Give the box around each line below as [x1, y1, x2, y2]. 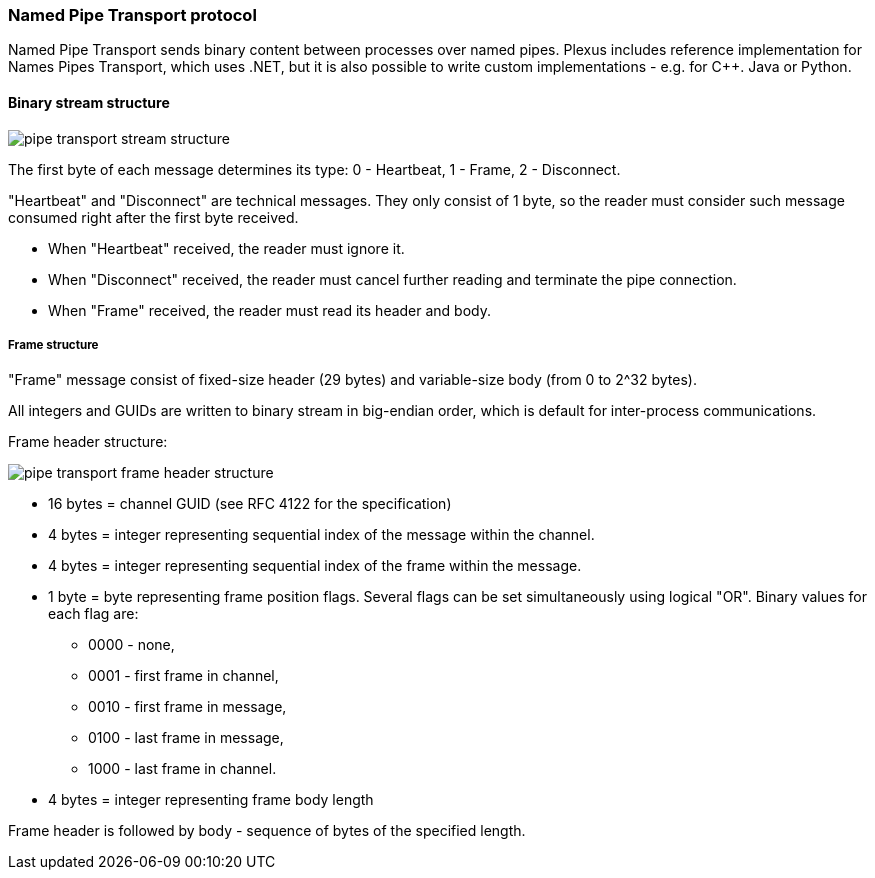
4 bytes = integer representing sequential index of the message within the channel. [48, 526, 595, 544]
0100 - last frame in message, [88, 729, 284, 747]
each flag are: [48, 605, 139, 623]
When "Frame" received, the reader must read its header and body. [48, 301, 492, 319]
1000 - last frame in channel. [88, 760, 277, 778]
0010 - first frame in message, [88, 698, 287, 716]
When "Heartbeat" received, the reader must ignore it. [48, 239, 405, 257]
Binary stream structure [8, 93, 170, 111]
